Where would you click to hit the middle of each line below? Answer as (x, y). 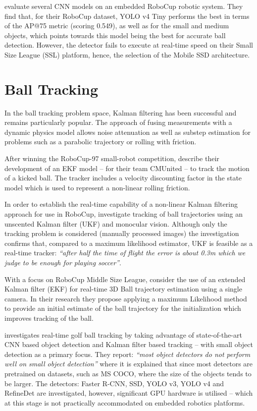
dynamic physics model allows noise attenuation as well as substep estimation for (128, 132)
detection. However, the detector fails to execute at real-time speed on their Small (129, 45)
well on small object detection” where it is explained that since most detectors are (129, 364)
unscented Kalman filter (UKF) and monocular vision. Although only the (116, 223)
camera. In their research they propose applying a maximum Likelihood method (126, 298)
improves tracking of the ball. (49, 318)
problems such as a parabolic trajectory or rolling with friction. (101, 142)
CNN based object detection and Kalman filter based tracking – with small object (129, 344)
